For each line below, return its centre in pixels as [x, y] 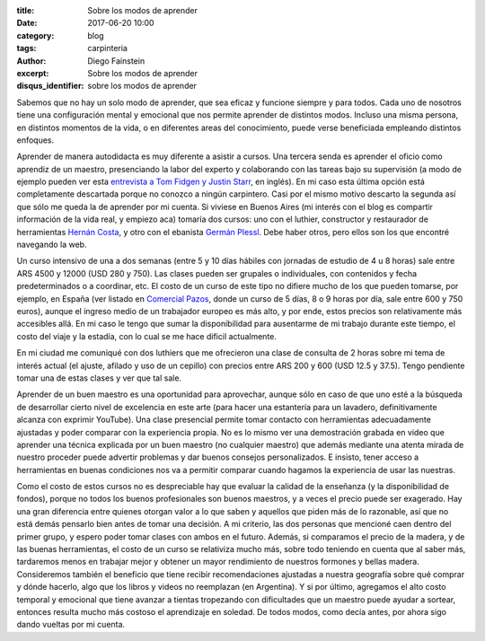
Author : [31, 61]
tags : [26, 48]
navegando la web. [52, 245]
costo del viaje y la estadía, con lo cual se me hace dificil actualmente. [147, 336]
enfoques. [35, 140]
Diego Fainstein [116, 61]
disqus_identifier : [50, 86]
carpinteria [107, 48]
